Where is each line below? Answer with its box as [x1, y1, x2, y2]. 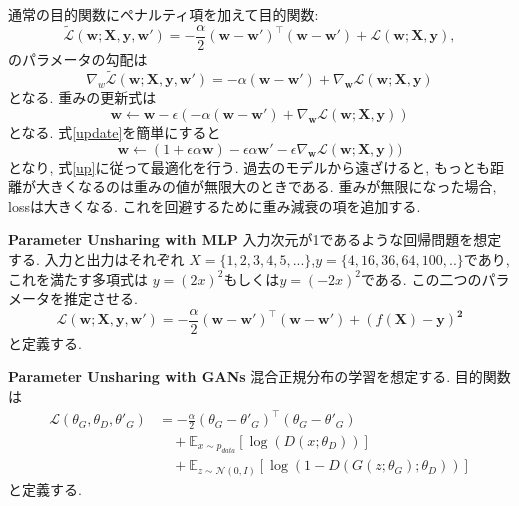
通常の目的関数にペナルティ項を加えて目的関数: [8, 4, 319, 24]
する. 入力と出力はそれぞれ [8, 249, 185, 270]
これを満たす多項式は [8, 268, 148, 289]
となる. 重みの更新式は [8, 87, 157, 108]
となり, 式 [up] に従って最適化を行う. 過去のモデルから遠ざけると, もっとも [8, 156, 490, 177]
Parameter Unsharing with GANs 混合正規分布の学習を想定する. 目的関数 [8, 366, 511, 387]
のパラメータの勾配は [8, 48, 148, 69]
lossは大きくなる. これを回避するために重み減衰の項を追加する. [8, 195, 421, 216]
